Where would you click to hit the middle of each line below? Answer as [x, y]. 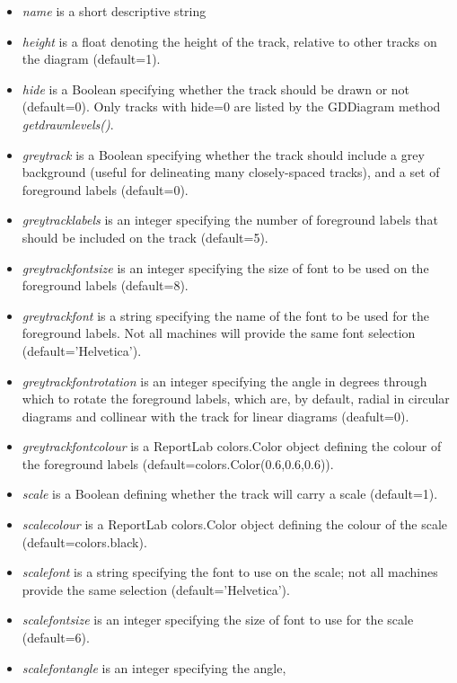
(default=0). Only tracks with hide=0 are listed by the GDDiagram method [231, 106]
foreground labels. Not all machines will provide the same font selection [219, 333]
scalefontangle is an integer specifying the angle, [154, 667]
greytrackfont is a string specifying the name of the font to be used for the [226, 315]
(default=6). [56, 638]
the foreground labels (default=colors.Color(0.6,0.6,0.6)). [178, 463]
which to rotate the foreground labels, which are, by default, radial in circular [236, 399]
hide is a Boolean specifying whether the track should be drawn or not [216, 89]
